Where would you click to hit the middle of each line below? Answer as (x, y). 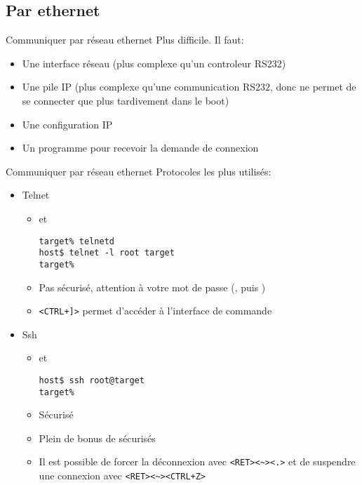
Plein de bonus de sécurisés (97, 438)
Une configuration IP (67, 124)
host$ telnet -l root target (107, 253)
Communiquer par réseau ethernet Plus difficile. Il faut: (125, 40)
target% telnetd (76, 241)
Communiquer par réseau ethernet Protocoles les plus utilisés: (139, 171)
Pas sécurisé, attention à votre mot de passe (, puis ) (152, 287)
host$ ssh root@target (92, 380)
